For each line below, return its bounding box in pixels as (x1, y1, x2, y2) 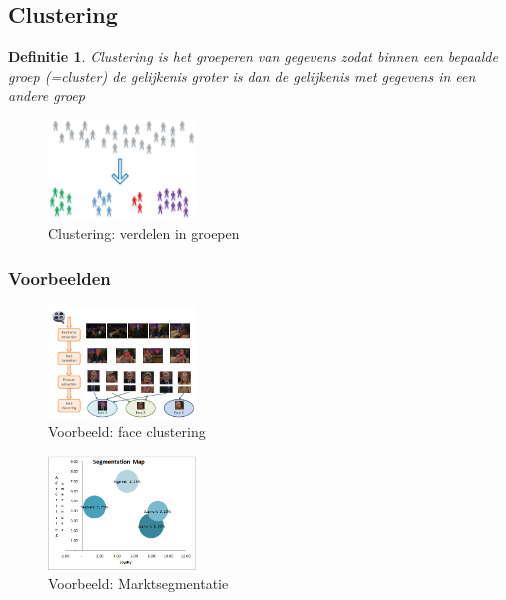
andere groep (8, 85, 85, 106)
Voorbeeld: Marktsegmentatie (48, 573, 229, 594)
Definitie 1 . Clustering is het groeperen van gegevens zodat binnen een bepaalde (8, 46, 498, 67)
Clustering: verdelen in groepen (48, 223, 240, 244)
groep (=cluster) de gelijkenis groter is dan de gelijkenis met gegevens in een (8, 65, 476, 86)
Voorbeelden (8, 265, 111, 290)
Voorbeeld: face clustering (48, 421, 206, 442)
